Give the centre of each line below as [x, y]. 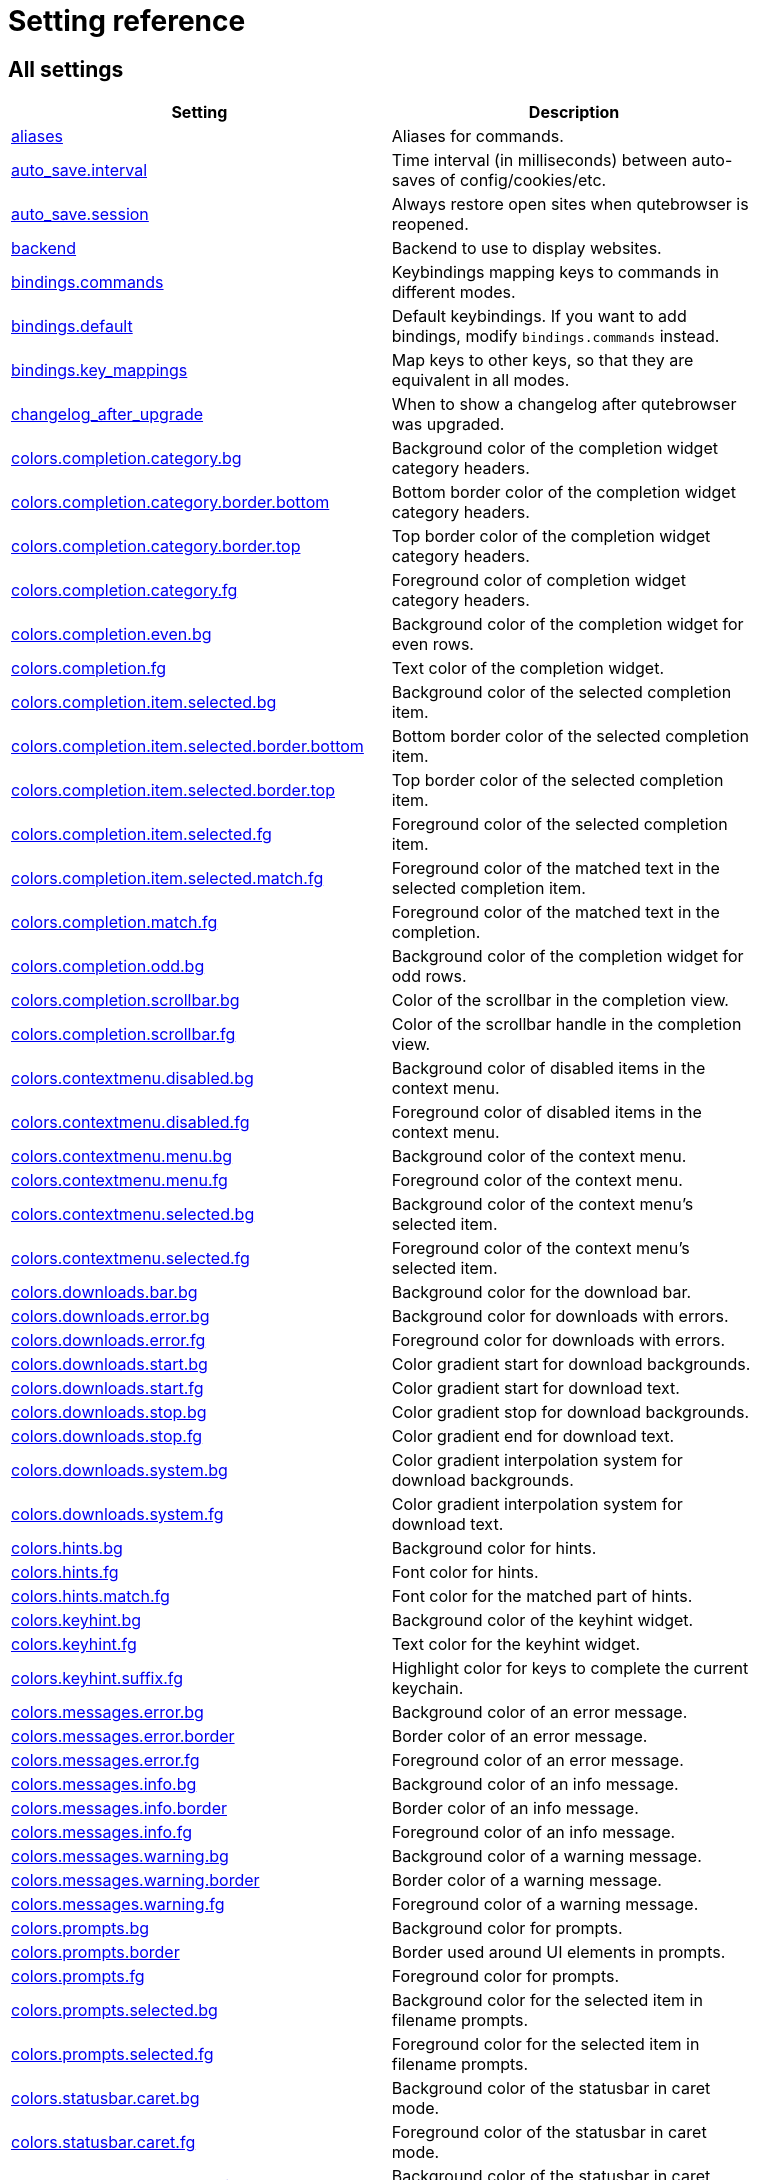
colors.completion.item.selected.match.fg [167, 878]
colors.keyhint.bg [76, 1620]
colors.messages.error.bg [107, 1712]
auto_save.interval [79, 170]
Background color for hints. [494, 1548]
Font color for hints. [465, 1572]
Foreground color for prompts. [505, 1976]
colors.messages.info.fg [101, 1832]
